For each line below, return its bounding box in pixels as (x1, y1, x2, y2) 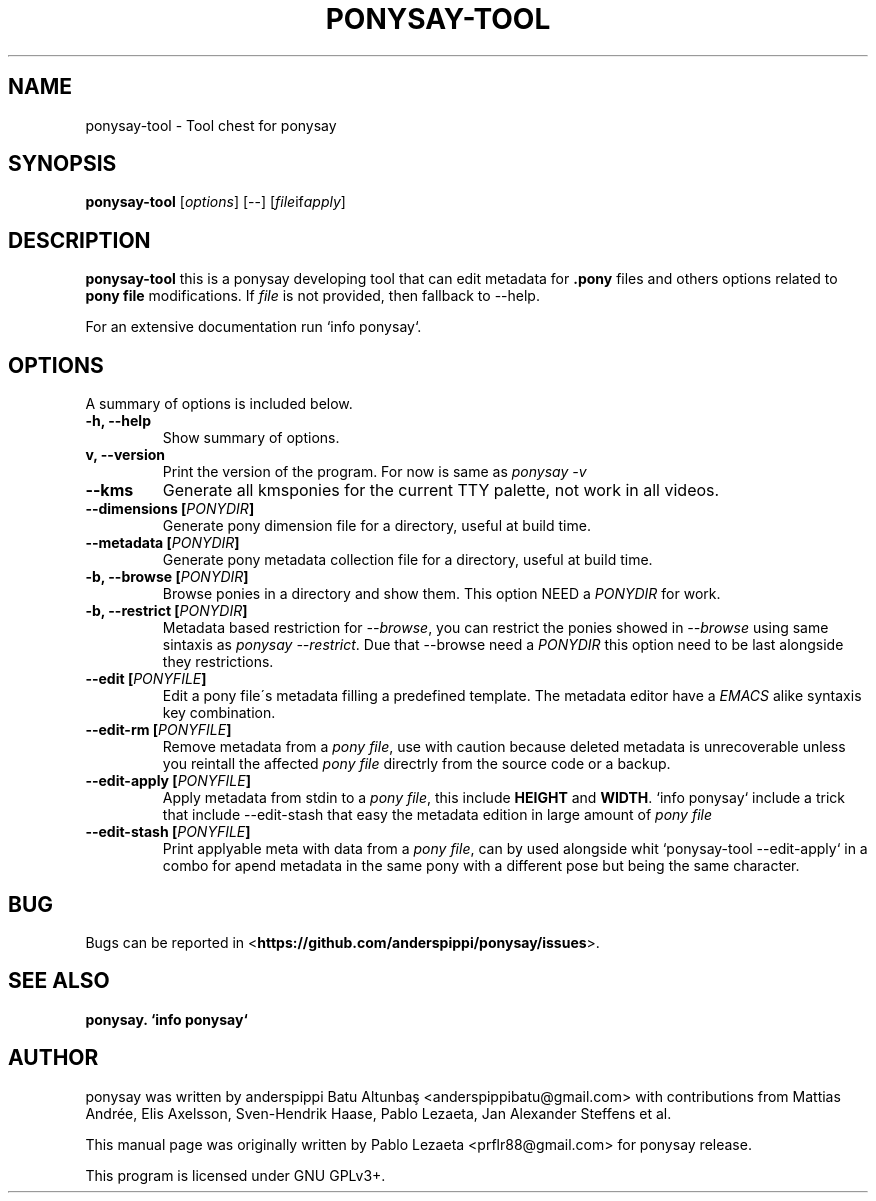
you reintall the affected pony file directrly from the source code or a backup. (162, 755, 671, 773)
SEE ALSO (8, 968, 110, 994)
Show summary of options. (162, 429, 340, 447)
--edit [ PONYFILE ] (85, 670, 207, 688)
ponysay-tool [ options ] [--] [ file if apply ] (85, 193, 346, 211)
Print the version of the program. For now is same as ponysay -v (162, 463, 587, 481)
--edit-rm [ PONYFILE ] (85, 721, 232, 739)
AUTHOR (8, 1045, 99, 1071)
